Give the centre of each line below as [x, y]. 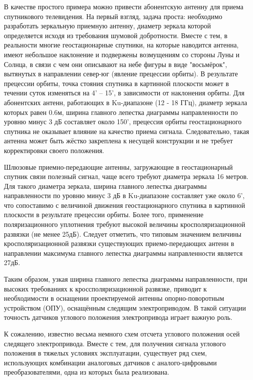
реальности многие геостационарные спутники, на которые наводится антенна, [121, 45]
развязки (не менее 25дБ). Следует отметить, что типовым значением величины [123, 234]
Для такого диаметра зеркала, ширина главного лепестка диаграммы [105, 186]
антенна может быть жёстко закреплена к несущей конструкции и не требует [118, 141]
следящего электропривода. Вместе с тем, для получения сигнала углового [115, 343]
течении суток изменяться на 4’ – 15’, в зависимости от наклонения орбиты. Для [124, 93]
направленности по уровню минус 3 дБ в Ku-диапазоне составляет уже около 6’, [124, 195]
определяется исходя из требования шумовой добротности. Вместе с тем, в [116, 35]
